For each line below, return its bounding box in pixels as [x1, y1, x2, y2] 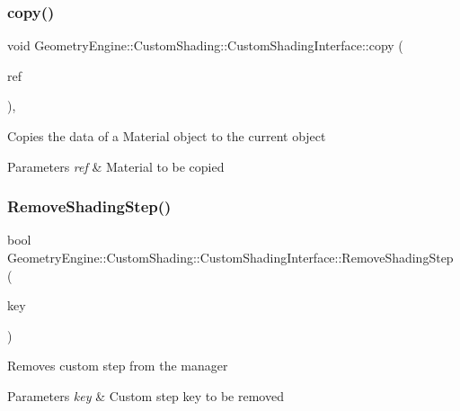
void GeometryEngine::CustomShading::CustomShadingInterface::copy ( [7, 36, 403, 55]
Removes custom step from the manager [7, 356, 228, 375]
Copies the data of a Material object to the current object [7, 127, 326, 145]
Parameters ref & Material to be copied [7, 156, 225, 175]
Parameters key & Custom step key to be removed [7, 386, 284, 405]
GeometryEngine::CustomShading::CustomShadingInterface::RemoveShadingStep [7, 248, 454, 266]
